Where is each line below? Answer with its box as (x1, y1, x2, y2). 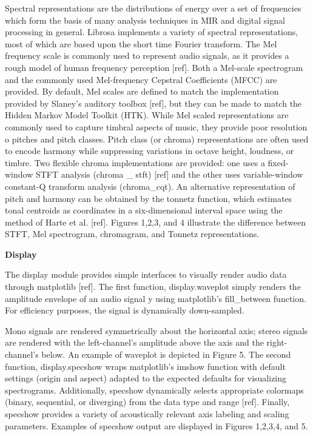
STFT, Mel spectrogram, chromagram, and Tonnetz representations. (5, 227, 260, 240)
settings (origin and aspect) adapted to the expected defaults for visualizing (5, 372, 287, 384)
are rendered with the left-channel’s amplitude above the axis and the (5, 336, 264, 349)
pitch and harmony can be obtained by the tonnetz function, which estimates (5, 192, 292, 204)
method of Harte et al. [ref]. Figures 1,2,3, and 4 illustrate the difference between (5, 215, 306, 228)
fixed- (268, 156, 289, 169)
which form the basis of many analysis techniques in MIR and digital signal (5, 13, 285, 26)
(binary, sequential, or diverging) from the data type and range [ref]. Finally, (5, 395, 290, 408)
